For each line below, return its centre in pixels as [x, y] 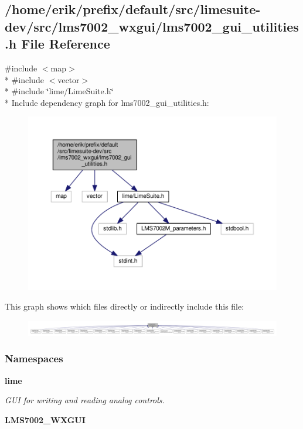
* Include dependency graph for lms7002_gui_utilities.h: [107, 102]
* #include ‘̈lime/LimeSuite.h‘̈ [59, 91]
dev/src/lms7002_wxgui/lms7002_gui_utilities [152, 26]
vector [69, 79]
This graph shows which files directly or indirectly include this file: [125, 306]
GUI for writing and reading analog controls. [85, 400]
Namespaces [34, 358]
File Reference [66, 44]
